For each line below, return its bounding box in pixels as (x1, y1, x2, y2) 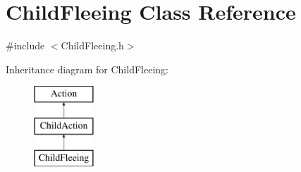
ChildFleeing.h (61, 38, 124, 53)
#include (6, 38, 45, 53)
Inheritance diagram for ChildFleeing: (6, 61, 168, 76)
